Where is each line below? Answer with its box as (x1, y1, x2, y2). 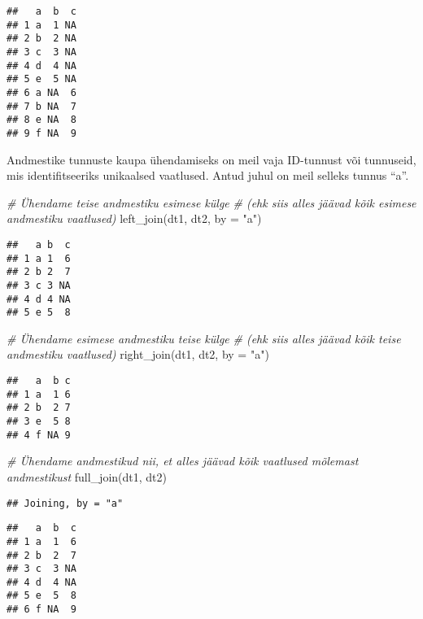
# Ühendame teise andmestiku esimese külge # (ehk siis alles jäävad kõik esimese (7, 194, 416, 211)
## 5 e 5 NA (7, 73, 76, 85)
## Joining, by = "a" (7, 497, 124, 509)
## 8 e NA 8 (7, 114, 76, 126)
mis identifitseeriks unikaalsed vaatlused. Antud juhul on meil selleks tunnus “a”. (7, 167, 409, 184)
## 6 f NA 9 (7, 604, 76, 616)
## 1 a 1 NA (7, 19, 76, 31)
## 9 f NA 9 (7, 127, 76, 139)
